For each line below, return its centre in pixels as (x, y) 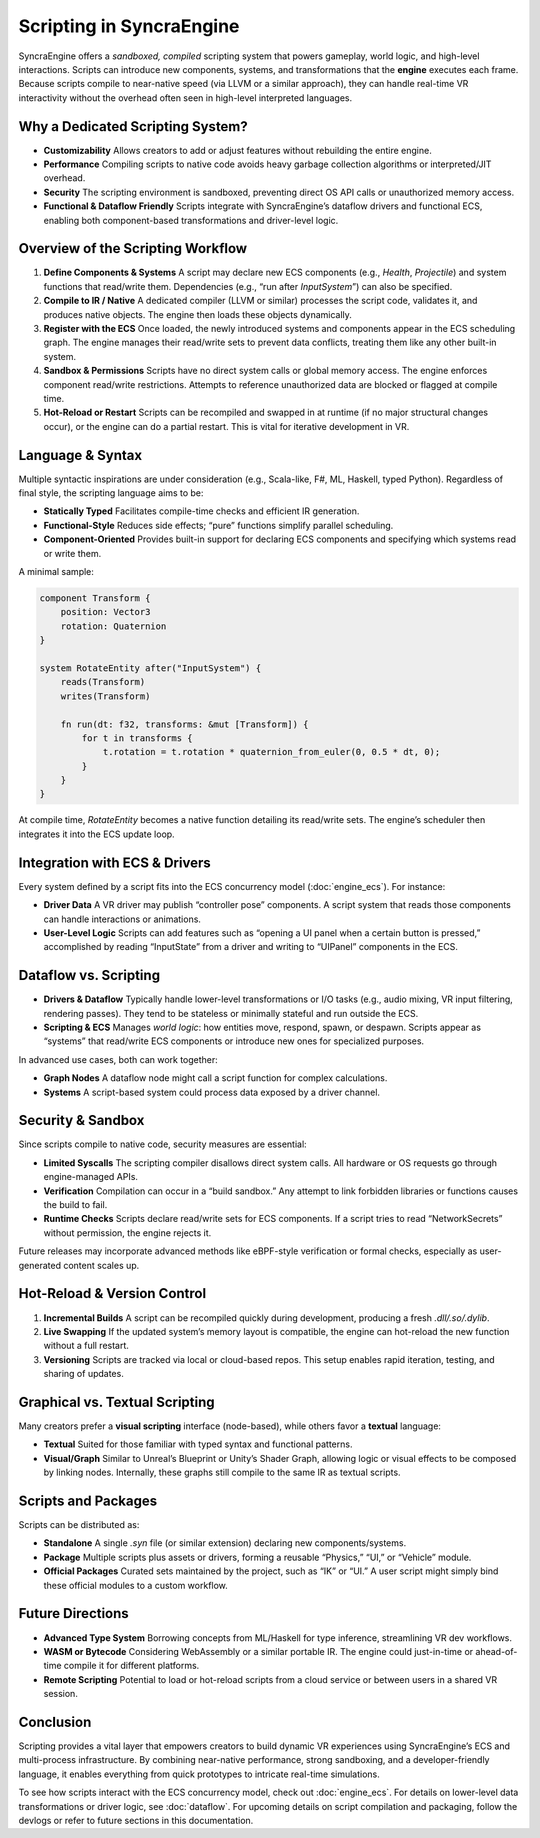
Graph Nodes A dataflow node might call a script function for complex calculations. (215, 1078)
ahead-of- (496, 1651)
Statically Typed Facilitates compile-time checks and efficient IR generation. (201, 511)
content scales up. (101, 1265)
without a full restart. (86, 1346)
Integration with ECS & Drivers (114, 862)
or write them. (72, 553)
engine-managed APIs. (91, 1177)
